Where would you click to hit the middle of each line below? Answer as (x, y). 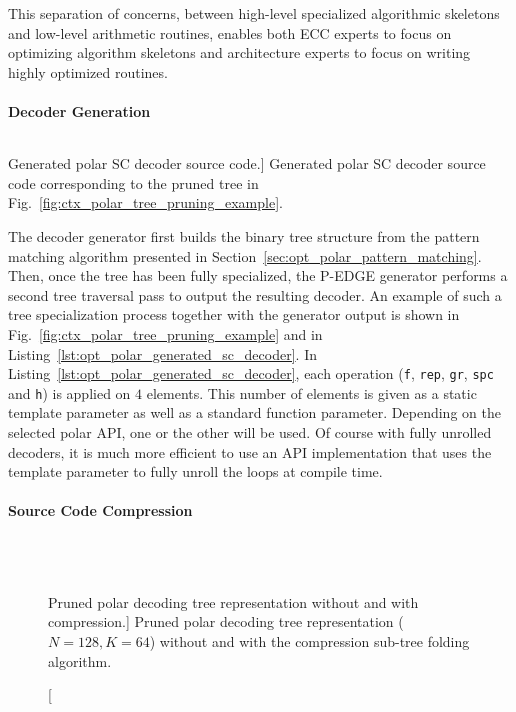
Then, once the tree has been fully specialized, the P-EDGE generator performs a (258, 275)
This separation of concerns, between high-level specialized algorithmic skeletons (254, 13)
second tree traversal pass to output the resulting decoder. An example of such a (255, 294)
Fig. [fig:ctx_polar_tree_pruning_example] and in (165, 333)
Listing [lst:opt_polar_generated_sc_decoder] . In (162, 353)
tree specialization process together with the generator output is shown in (234, 314)
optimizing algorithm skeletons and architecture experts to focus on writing (239, 52)
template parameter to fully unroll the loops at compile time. (195, 471)
